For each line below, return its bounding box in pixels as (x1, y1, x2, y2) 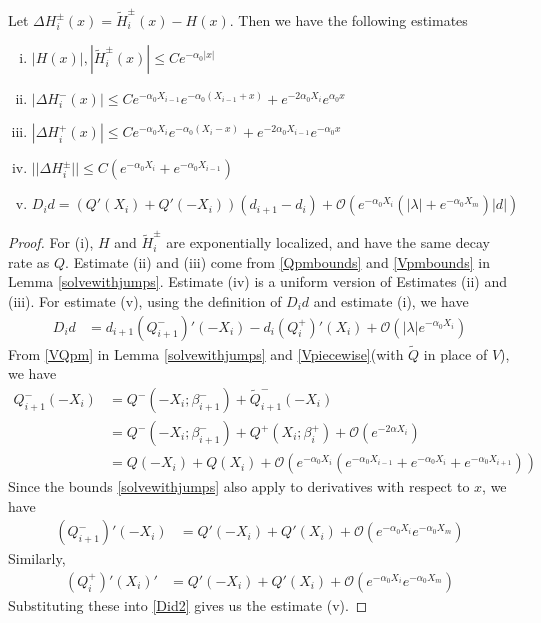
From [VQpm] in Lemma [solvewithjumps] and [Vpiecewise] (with (8, 343, 404, 364)
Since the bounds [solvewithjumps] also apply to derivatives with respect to (8, 476, 470, 497)
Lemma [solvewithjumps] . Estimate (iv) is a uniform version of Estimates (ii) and (8, 271, 507, 292)
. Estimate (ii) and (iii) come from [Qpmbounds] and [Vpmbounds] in (65, 251, 490, 272)
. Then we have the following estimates (229, 9, 468, 30)
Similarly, (8, 548, 66, 569)
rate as (8, 251, 50, 272)
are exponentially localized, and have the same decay (166, 232, 490, 253)
